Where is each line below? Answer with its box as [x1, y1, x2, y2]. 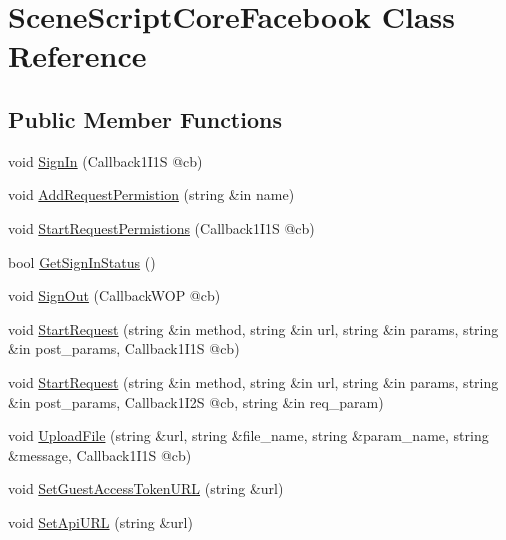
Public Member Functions [8, 103, 282, 134]
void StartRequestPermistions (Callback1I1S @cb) [8, 217, 315, 238]
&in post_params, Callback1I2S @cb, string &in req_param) [8, 391, 384, 412]
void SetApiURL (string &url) [8, 511, 193, 532]
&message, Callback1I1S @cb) [8, 444, 192, 465]
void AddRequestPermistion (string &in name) [8, 184, 295, 205]
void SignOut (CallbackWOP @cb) [8, 285, 221, 306]
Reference [8, 35, 147, 76]
